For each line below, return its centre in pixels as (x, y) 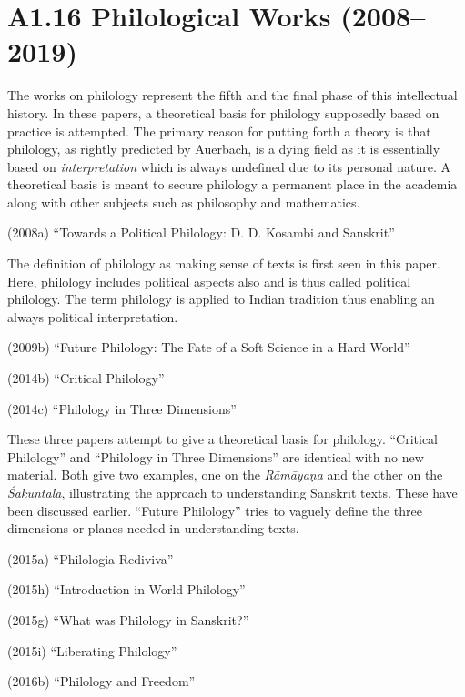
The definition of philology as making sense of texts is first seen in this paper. (224, 263)
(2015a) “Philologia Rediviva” (91, 558)
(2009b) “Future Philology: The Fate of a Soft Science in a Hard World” (209, 347)
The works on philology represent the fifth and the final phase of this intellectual (232, 95)
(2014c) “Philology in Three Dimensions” (122, 408)
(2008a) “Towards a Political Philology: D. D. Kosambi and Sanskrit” (201, 232)
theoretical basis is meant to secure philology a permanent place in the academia (232, 184)
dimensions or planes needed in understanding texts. (153, 528)
